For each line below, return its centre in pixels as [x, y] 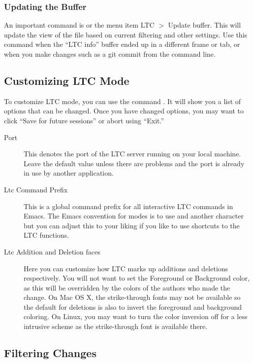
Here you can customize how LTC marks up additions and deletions [126, 268]
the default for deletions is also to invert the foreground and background [133, 307]
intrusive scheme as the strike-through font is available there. [116, 326]
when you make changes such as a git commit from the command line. [110, 54]
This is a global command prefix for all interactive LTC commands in [128, 206]
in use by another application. [69, 173]
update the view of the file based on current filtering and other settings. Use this [126, 34]
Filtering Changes [50, 353]
